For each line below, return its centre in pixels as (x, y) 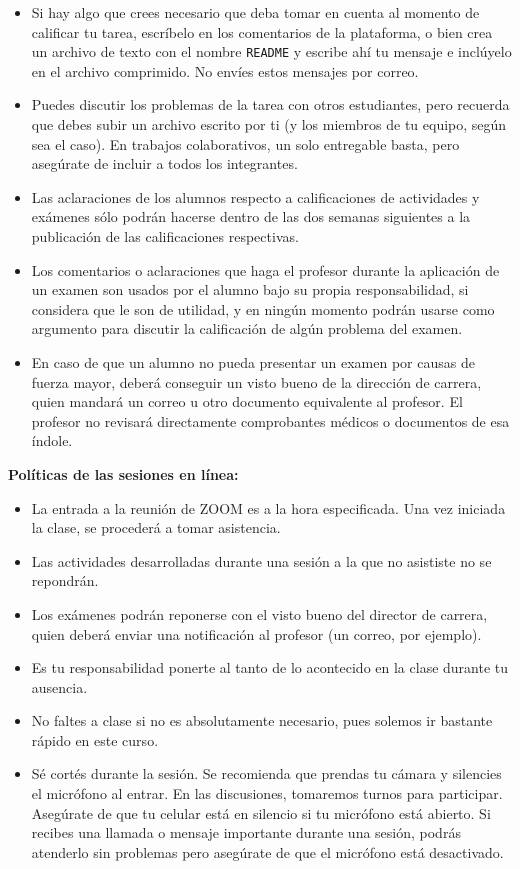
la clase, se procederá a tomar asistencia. (156, 527)
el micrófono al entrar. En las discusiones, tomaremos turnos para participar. (267, 793)
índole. (52, 440)
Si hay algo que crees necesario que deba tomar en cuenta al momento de (255, 12)
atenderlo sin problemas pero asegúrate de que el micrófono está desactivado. (267, 851)
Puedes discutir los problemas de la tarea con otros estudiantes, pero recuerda (270, 104)
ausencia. (59, 686)
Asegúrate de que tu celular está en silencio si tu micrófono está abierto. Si (261, 812)
